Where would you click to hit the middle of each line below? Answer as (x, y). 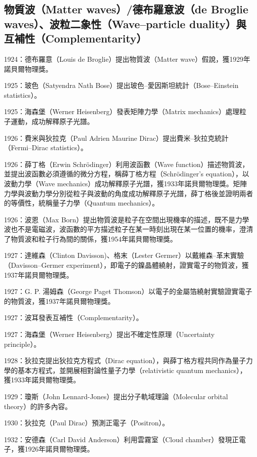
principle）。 (22, 344)
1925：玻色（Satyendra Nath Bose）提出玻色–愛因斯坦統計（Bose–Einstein (121, 85)
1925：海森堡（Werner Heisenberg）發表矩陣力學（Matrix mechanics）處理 (122, 111)
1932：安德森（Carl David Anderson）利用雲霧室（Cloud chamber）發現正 (122, 439)
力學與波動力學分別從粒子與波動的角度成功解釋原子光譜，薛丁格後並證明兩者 (128, 193)
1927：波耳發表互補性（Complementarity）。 (74, 317)
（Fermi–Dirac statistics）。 (46, 147)
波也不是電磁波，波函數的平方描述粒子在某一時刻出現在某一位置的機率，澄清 (128, 229)
